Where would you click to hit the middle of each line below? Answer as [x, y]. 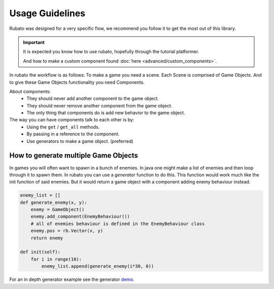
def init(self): [40, 252]
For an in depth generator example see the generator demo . [72, 279]
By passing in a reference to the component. [73, 134]
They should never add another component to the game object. [93, 98]
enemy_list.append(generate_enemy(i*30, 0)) [98, 266]
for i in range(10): [56, 259]
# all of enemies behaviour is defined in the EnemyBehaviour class [118, 224]
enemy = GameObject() [58, 210]
